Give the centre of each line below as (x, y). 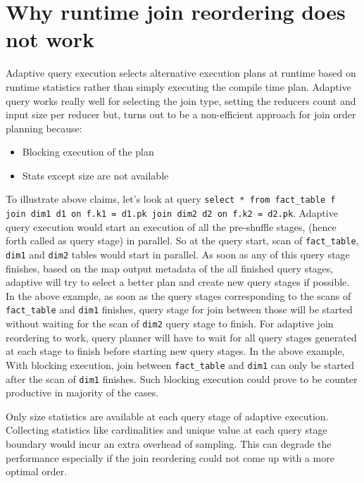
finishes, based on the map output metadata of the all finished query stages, (170, 268)
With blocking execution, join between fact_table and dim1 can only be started (180, 364)
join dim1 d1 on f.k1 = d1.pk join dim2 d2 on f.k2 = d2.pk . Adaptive (172, 213)
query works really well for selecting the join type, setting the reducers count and (181, 100)
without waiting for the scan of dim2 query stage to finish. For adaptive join (170, 324)
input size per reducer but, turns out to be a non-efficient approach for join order (181, 114)
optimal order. (37, 471)
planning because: (44, 128)
